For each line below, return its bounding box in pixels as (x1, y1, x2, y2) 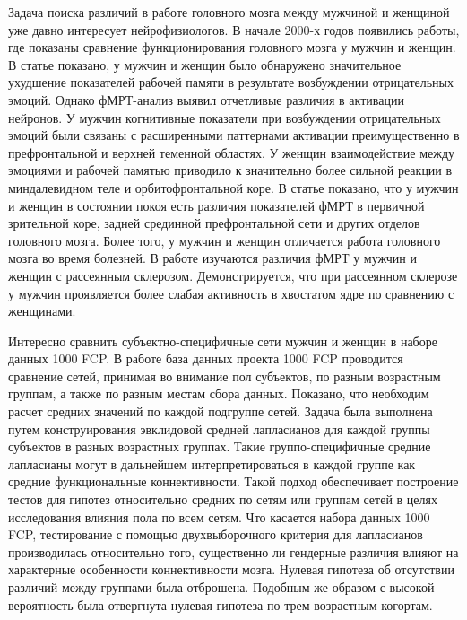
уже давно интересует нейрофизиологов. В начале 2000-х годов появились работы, (8, 20, 460, 39)
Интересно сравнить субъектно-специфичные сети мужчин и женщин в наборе (8, 331, 437, 350)
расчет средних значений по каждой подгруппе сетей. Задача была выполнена (8, 402, 433, 421)
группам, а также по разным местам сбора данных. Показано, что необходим (8, 384, 429, 403)
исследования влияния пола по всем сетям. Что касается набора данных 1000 (8, 507, 430, 526)
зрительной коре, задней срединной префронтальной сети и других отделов (8, 214, 420, 232)
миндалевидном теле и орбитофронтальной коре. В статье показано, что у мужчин (8, 178, 459, 196)
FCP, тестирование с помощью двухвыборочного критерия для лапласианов (8, 525, 423, 544)
